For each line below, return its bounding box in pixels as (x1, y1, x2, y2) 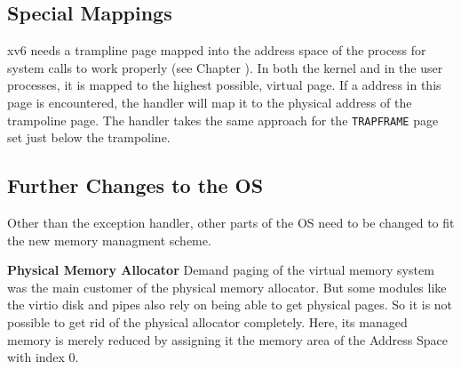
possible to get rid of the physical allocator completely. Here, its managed (7, 313, 408, 331)
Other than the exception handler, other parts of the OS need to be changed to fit (7, 213, 455, 232)
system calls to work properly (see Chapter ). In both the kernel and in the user (7, 58, 443, 76)
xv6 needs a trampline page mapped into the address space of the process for (7, 41, 426, 60)
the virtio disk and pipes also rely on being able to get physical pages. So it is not (7, 295, 453, 314)
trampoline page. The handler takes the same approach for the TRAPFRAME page (7, 110, 439, 129)
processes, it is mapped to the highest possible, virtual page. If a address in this (7, 76, 441, 94)
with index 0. (7, 348, 79, 366)
